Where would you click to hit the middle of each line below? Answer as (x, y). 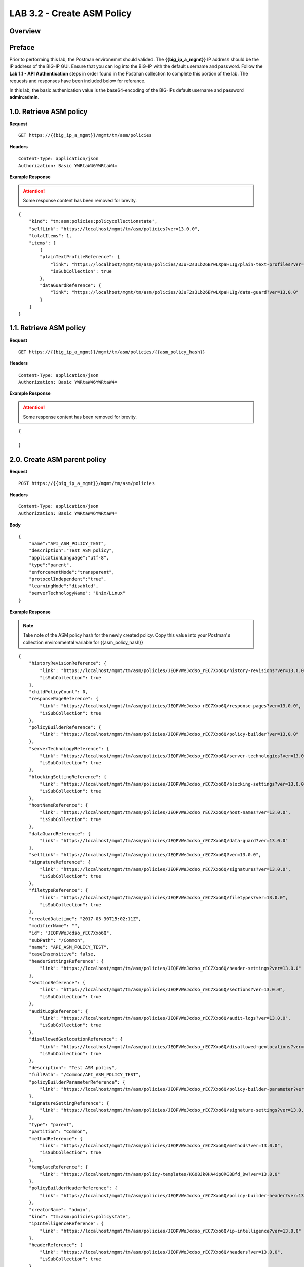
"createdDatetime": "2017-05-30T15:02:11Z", (85, 919)
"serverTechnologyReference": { (69, 749)
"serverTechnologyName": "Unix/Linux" (77, 593)
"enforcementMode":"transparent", (72, 572)
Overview (25, 31)
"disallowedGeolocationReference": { (75, 1039)
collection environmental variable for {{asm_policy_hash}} (83, 642)
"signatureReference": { (60, 862)
